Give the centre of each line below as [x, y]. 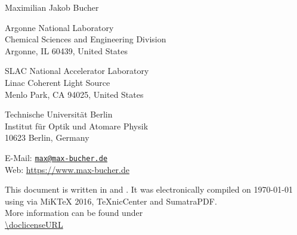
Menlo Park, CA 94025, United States [74, 94]
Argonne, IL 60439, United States [66, 50]
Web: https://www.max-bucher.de [67, 169]
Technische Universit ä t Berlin [59, 114]
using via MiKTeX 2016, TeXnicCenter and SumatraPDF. [111, 201]
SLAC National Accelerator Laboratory [77, 71]
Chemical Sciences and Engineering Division [86, 39]
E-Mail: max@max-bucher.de [56, 157]
